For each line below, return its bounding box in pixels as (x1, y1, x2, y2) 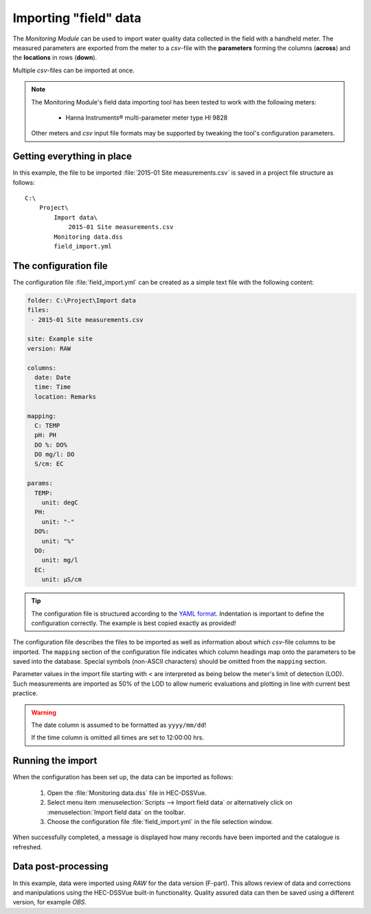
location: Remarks (34, 393, 96, 400)
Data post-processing (12, 860, 109, 873)
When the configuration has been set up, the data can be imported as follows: (12, 773, 234, 781)
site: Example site (27, 335, 93, 343)
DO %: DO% (34, 441, 68, 448)
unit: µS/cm (41, 576, 82, 584)
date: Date (34, 373, 71, 381)
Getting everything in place (12, 151, 132, 162)
